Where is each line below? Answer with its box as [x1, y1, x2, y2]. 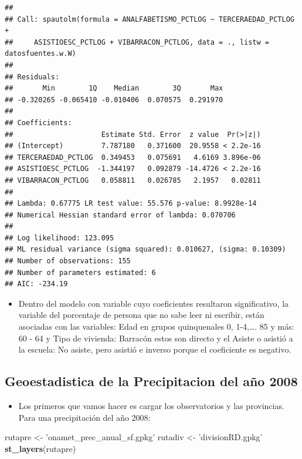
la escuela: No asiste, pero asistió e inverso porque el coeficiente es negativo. [18, 343, 291, 356]
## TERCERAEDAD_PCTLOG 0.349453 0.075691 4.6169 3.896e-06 [5, 153, 261, 162]
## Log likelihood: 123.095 [5, 233, 114, 242]
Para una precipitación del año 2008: [18, 411, 151, 423]
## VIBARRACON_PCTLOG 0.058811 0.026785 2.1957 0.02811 [5, 176, 261, 185]
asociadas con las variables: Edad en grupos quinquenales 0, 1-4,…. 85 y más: [18, 320, 294, 333]
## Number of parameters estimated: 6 [5, 268, 156, 277]
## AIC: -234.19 [5, 280, 68, 289]
